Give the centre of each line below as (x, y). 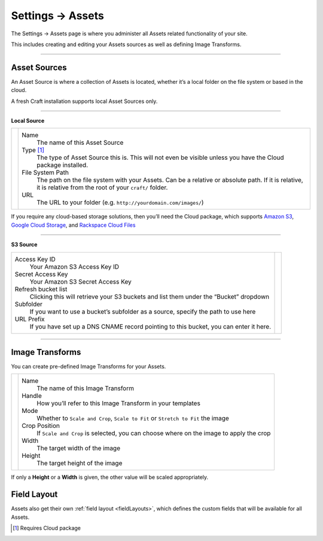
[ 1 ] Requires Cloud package (47, 528)
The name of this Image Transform (86, 388)
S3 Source (24, 245)
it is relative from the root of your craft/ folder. (102, 187)
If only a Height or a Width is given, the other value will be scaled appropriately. (110, 477)
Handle (32, 396)
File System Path (45, 172)
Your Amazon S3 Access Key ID (74, 266)
